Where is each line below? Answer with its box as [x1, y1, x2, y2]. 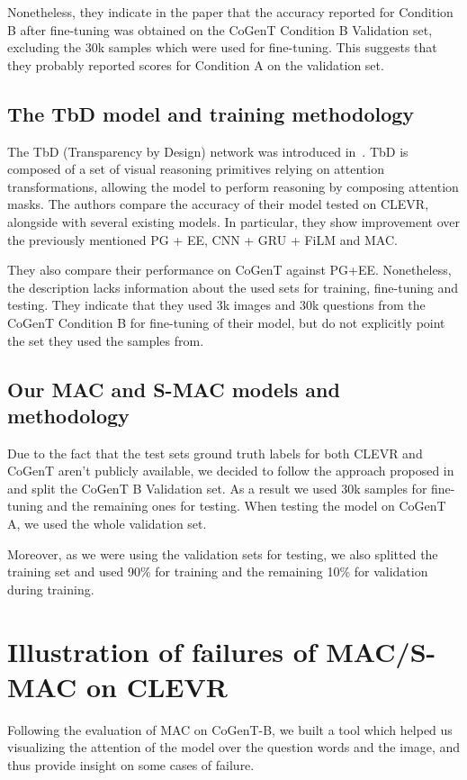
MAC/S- [326, 632, 436, 669]
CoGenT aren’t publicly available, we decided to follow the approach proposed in [7, 461, 454, 480]
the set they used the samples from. [7, 331, 204, 349]
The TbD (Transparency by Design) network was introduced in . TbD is [7, 141, 409, 160]
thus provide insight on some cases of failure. [7, 755, 255, 774]
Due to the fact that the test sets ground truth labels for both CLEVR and [7, 443, 423, 462]
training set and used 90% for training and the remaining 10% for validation [7, 562, 428, 581]
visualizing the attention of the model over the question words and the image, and [7, 738, 461, 757]
